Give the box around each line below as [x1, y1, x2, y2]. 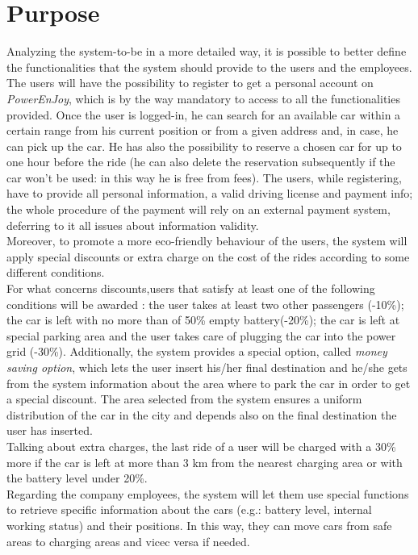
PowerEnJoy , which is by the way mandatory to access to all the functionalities [6, 90, 400, 106]
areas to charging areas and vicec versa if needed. [6, 532, 250, 549]
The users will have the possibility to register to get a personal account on [6, 74, 374, 91]
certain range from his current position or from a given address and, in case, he [6, 122, 399, 139]
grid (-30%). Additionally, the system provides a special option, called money [6, 343, 387, 360]
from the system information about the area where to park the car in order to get [6, 374, 411, 391]
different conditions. [6, 264, 105, 281]
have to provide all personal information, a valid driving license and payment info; [6, 185, 413, 202]
